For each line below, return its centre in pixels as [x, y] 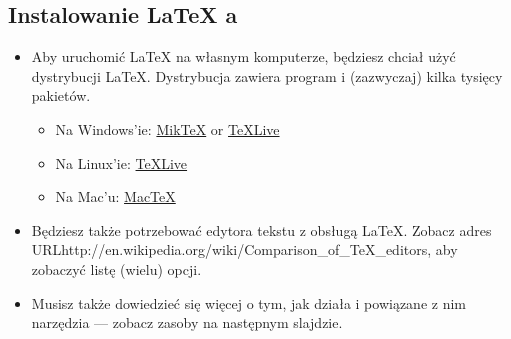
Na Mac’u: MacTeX [115, 196]
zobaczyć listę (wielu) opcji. [116, 268]
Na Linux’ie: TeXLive [121, 162]
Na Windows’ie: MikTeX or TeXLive [167, 128]
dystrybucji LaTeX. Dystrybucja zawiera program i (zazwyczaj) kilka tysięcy [267, 75]
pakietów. [61, 95]
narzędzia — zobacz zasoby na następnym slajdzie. [187, 322]
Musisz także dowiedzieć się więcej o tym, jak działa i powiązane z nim [248, 302]
